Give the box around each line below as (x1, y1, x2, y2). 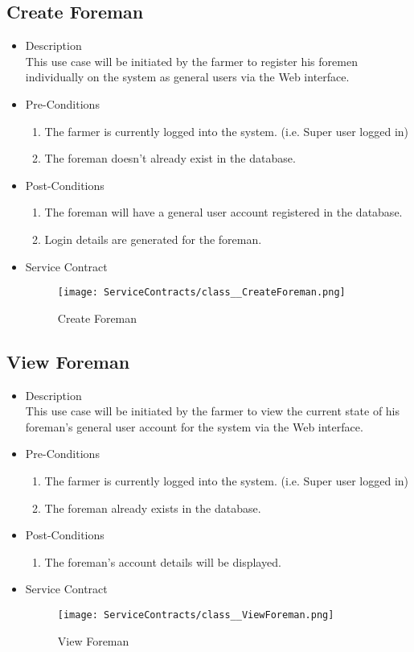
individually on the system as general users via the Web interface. (25, 68, 350, 85)
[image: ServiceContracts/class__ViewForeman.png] (57, 609, 334, 621)
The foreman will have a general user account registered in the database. (44, 204, 403, 221)
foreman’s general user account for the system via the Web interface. (25, 418, 363, 435)
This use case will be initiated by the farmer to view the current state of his (25, 402, 400, 419)
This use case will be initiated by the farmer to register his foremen (25, 52, 358, 69)
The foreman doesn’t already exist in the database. (44, 150, 296, 167)
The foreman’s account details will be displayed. (44, 553, 281, 570)
